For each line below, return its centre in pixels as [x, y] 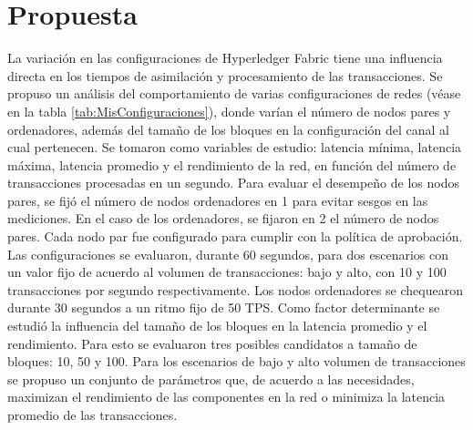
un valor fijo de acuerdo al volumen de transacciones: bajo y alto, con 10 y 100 [227, 272]
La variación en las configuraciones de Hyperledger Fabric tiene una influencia [225, 58]
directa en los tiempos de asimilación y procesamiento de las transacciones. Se [225, 75]
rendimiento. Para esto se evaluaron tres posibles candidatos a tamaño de [212, 343]
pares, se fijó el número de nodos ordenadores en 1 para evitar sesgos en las [218, 200]
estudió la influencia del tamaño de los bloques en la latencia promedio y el [217, 326]
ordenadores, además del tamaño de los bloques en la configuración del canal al [228, 129]
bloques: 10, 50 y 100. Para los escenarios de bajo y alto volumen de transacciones [236, 361]
